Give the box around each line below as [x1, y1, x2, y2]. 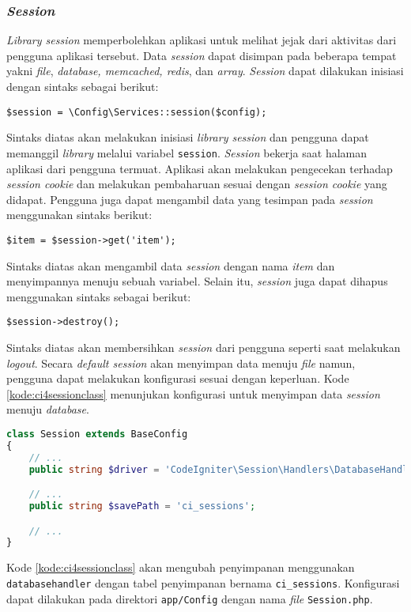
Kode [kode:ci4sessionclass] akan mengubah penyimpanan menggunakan [6, 559, 355, 576]
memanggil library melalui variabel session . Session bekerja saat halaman [6, 144, 368, 161]
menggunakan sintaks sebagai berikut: [6, 288, 191, 304]
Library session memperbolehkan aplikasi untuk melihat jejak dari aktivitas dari [6, 32, 397, 48]
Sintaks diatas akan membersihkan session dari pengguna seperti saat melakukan [6, 338, 401, 355]
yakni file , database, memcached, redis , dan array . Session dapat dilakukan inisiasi [6, 62, 404, 79]
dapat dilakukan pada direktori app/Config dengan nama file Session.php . [6, 590, 373, 606]
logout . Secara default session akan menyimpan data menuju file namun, [6, 354, 356, 371]
